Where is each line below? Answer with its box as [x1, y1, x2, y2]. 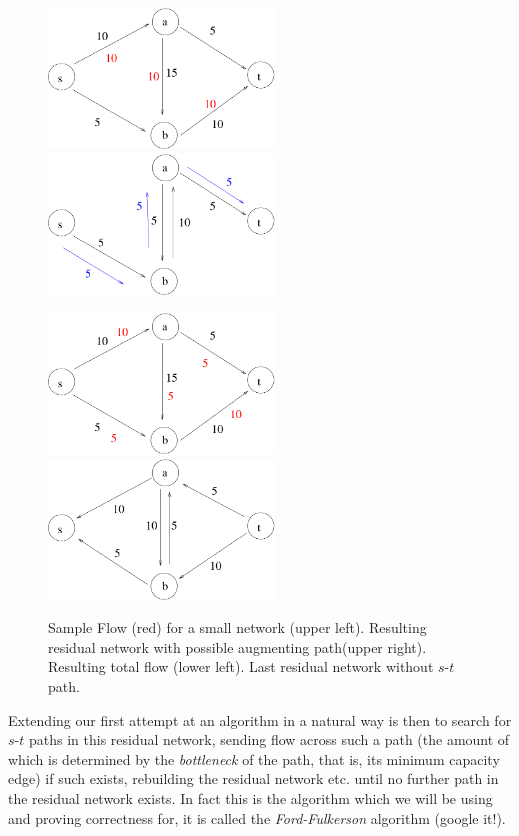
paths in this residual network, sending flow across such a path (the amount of [28, 729, 510, 750]
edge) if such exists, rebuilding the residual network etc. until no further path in [8, 768, 499, 789]
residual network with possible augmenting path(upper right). [48, 636, 427, 657]
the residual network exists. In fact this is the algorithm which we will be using [8, 787, 493, 808]
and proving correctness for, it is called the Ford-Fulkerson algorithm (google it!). [8, 807, 506, 828]
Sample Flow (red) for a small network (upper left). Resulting [48, 617, 427, 638]
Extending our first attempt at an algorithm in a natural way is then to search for [8, 709, 512, 730]
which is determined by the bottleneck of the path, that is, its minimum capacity [8, 748, 500, 769]
